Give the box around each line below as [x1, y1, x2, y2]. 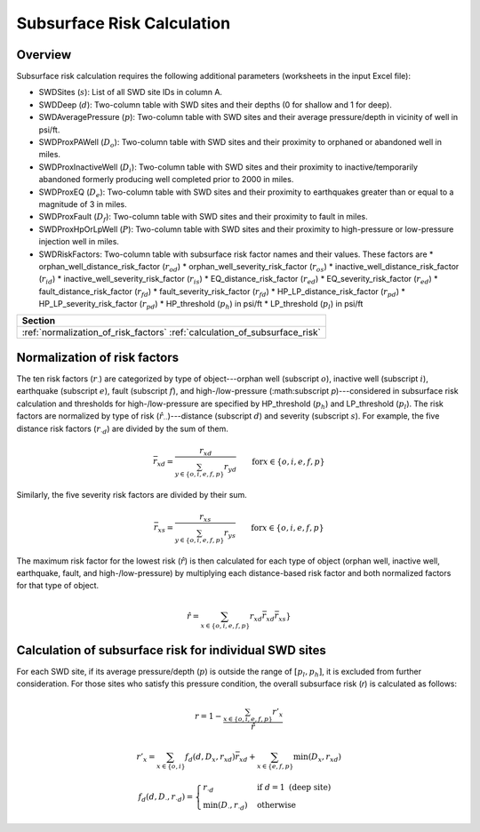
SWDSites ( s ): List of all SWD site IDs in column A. [38, 87, 222, 98]
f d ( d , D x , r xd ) [185, 751, 236, 764]
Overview [16, 47, 72, 62]
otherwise [256, 800, 297, 811]
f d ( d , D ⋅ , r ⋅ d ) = [138, 792, 194, 804]
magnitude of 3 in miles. [38, 198, 128, 209]
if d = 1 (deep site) [256, 782, 332, 793]
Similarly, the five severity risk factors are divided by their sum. [16, 489, 248, 500]
